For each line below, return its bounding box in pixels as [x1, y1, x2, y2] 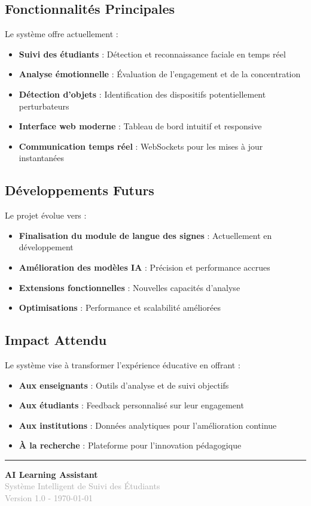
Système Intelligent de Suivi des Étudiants [5, 480, 160, 492]
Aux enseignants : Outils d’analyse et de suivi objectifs [19, 378, 229, 391]
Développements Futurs [5, 181, 154, 199]
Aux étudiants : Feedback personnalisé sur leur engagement [19, 399, 244, 411]
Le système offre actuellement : [5, 28, 118, 40]
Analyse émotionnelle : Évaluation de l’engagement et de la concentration [19, 68, 301, 80]
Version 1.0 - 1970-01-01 [5, 492, 93, 504]
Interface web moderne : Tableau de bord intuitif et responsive [19, 120, 262, 132]
